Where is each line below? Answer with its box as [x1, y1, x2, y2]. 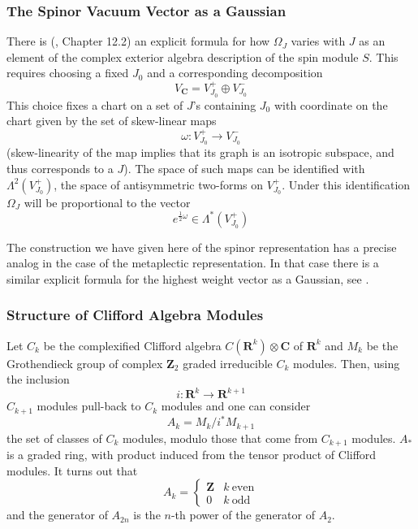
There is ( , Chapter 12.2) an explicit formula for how [6, 33, 270, 50]
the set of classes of [6, 429, 102, 446]
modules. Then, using [292, 354, 400, 371]
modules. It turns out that [6, 462, 138, 479]
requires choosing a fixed [6, 64, 129, 81]
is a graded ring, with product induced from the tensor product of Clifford [6, 446, 377, 463]
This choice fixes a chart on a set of [6, 96, 183, 113]
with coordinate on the [274, 96, 388, 113]
